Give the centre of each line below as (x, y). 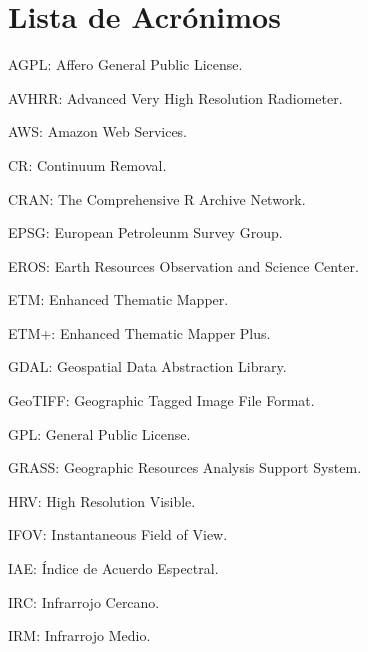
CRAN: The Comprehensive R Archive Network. (157, 198)
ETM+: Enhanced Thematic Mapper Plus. (139, 332)
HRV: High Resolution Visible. (102, 500)
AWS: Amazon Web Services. (98, 131)
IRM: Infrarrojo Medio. (79, 635)
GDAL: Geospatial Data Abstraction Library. (147, 366)
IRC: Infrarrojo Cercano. (84, 601)
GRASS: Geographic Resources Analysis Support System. (185, 467)
